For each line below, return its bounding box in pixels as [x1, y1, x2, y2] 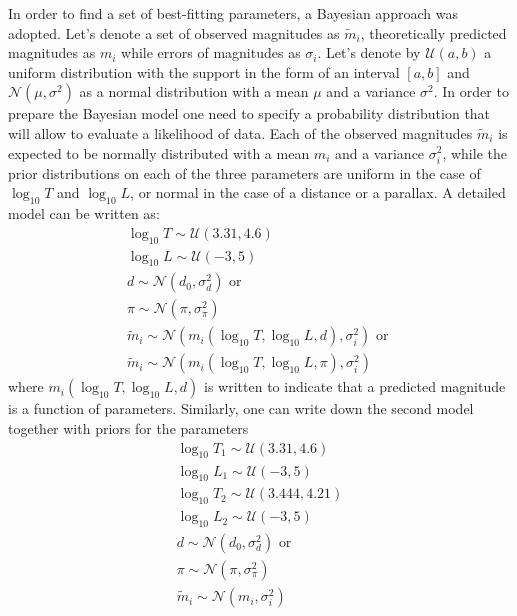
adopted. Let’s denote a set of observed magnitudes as [8, 22, 340, 43]
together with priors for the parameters [8, 418, 249, 439]
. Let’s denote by [317, 42, 421, 63]
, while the [442, 142, 507, 163]
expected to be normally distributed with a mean [8, 142, 310, 163]
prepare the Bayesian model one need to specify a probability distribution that [8, 103, 491, 124]
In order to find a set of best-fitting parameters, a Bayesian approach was [8, 3, 458, 23]
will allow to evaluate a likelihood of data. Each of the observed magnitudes [8, 122, 473, 143]
